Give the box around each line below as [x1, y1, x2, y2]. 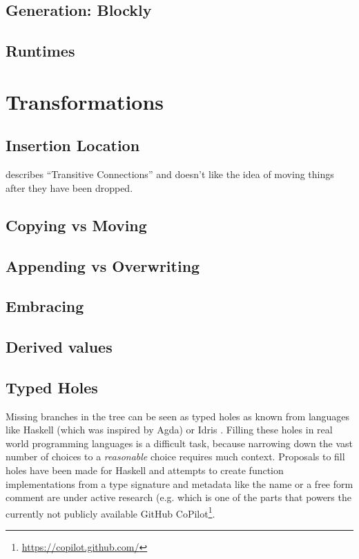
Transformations [6, 87, 164, 115]
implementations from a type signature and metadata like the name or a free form [6, 476, 353, 491]
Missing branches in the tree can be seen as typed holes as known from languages [6, 409, 350, 423]
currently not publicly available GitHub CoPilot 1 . [6, 504, 215, 520]
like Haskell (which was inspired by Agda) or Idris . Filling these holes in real [6, 422, 333, 437]
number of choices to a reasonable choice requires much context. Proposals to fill [6, 449, 345, 464]
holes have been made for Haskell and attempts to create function [6, 463, 284, 478]
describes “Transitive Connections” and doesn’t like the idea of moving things [6, 167, 334, 182]
